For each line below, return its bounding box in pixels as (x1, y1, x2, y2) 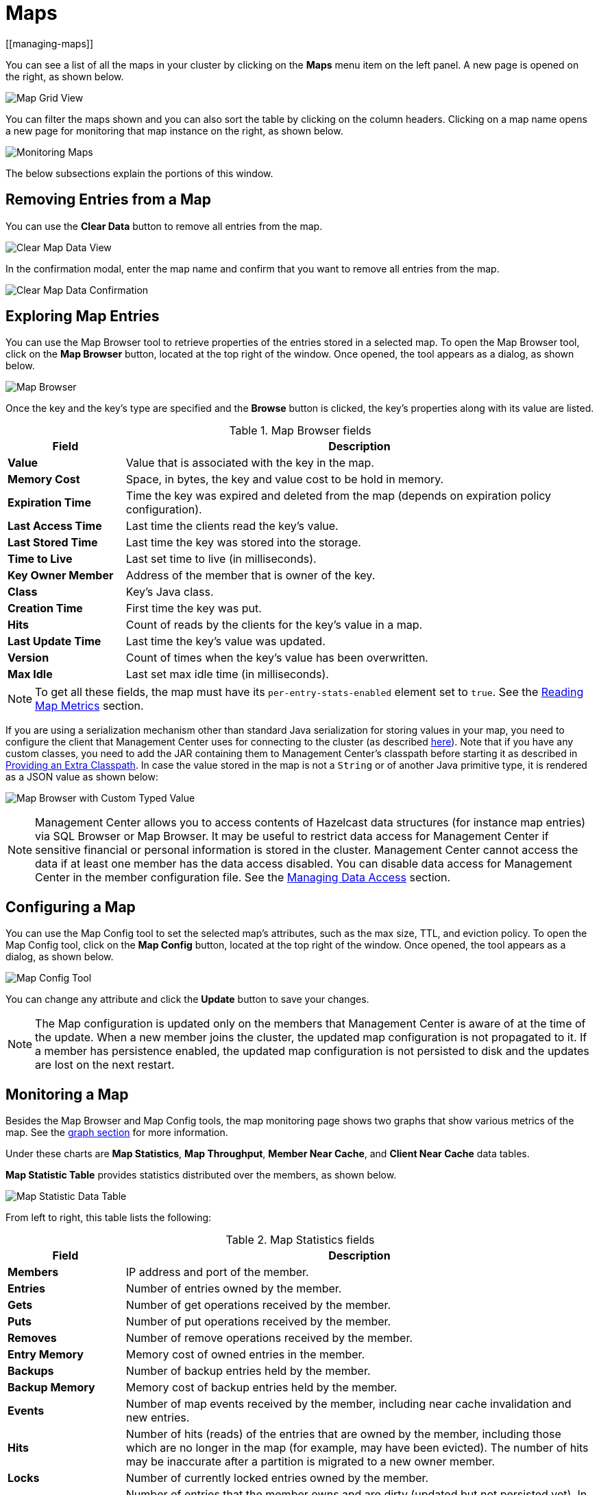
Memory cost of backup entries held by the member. (125, 1380, 398, 1395)
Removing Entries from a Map (5, 191, 211, 209)
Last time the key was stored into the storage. (125, 535, 361, 550)
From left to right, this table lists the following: (5, 1212, 212, 1224)
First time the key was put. (125, 601, 262, 616)
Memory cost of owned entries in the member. (125, 1347, 365, 1362)
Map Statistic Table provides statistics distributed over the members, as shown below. (5, 1169, 397, 1181)
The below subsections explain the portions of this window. (5, 167, 273, 179)
